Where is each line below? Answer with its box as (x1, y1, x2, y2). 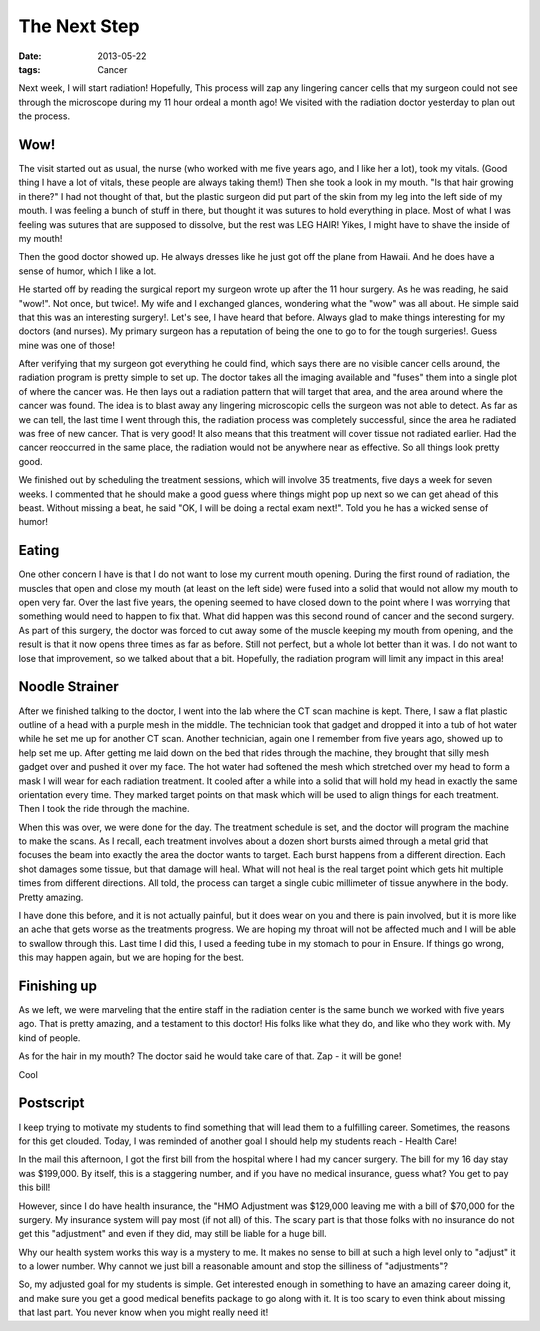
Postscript (18, 1095, 85, 1112)
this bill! (18, 1181, 51, 1194)
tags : (18, 63, 41, 75)
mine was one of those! (18, 339, 115, 351)
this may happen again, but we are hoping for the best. (18, 951, 245, 964)
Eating (18, 542, 60, 559)
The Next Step (18, 15, 140, 37)
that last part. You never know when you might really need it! (18, 1306, 269, 1319)
